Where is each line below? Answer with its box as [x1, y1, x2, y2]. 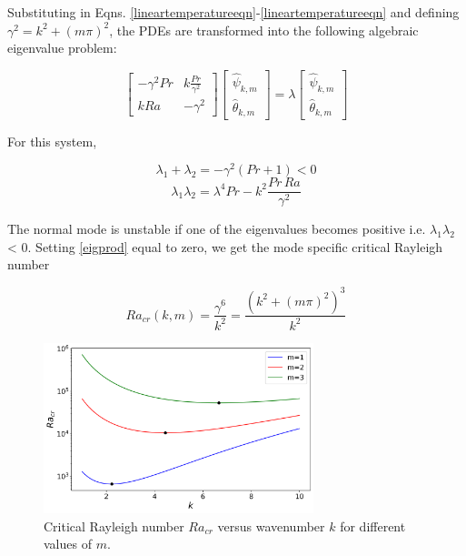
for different [340, 516, 406, 535]
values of [44, 534, 92, 553]
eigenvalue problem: [7, 38, 117, 57]
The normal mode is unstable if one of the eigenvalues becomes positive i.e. [7, 219, 426, 238]
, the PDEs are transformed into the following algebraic [109, 20, 419, 39]
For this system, [7, 131, 97, 150]
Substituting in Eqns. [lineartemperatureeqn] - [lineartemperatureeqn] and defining [7, 3, 460, 21]
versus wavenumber [217, 516, 325, 535]
